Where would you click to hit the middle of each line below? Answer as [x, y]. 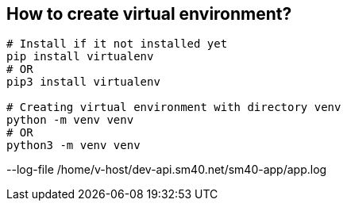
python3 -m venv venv [73, 146]
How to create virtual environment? [149, 14]
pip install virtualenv [80, 57]
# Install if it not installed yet [117, 44]
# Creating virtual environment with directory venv [174, 107]
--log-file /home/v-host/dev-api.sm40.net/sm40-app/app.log [167, 170]
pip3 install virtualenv [83, 82]
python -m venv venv [70, 120]
